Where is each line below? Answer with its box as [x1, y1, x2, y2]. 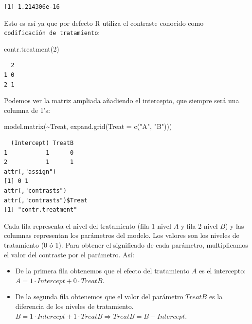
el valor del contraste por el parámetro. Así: [4, 249, 134, 259]
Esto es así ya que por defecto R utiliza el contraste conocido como [4, 18, 204, 28]
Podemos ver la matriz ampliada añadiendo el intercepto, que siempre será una [4, 95, 239, 106]
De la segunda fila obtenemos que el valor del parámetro [15, 291, 183, 302]
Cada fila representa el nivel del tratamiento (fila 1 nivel [4, 220, 171, 231]
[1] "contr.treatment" [4, 206, 77, 214]
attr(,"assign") [4, 168, 56, 175]
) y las [225, 220, 244, 231]
